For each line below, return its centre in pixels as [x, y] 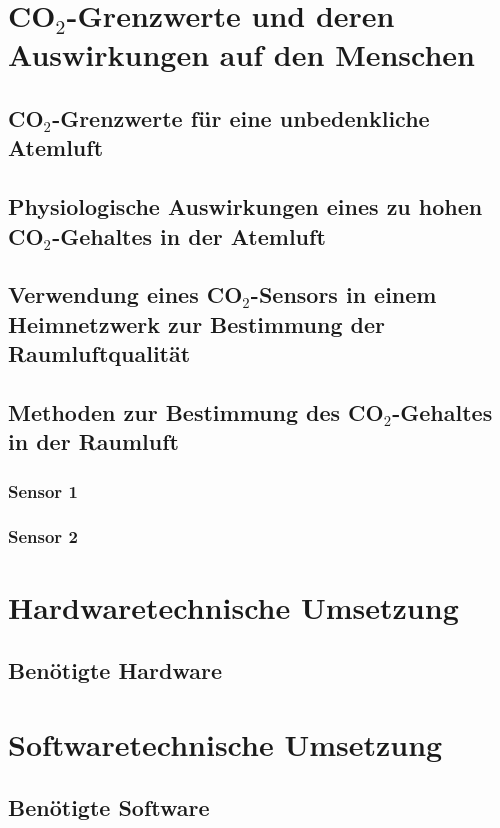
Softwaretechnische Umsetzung [225, 743]
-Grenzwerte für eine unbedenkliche [241, 117]
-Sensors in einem [343, 294]
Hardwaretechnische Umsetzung [233, 606]
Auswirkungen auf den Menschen [242, 54]
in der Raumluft [93, 441]
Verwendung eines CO [125, 294]
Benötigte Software [109, 807]
